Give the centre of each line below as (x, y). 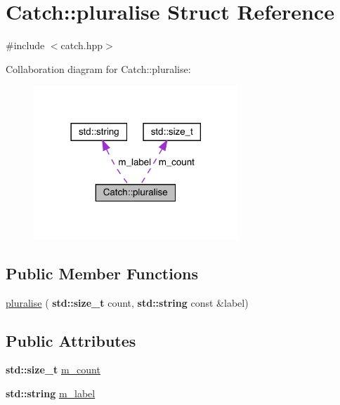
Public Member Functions (102, 273)
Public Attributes (71, 340)
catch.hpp (82, 45)
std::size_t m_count (53, 370)
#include (25, 45)
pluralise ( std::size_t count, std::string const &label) (127, 302)
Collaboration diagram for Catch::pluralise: (98, 68)
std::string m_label (51, 393)
